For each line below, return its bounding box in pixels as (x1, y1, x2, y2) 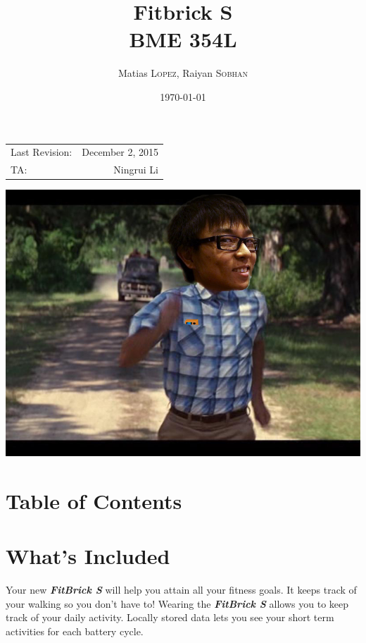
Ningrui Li (113, 162, 158, 177)
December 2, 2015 (82, 145, 158, 159)
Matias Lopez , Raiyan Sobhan (118, 66, 248, 80)
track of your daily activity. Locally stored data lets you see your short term (6, 610, 334, 625)
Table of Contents (6, 486, 182, 515)
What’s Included (6, 541, 170, 570)
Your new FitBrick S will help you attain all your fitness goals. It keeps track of (6, 582, 357, 597)
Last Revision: (11, 145, 72, 159)
